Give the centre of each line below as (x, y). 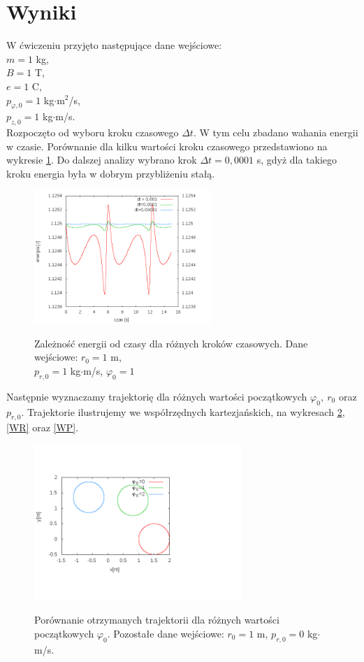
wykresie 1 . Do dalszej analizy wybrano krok (102, 160)
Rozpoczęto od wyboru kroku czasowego (93, 132)
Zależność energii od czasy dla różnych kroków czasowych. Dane (171, 343)
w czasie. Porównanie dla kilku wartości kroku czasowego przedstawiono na (167, 146)
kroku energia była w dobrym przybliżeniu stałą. (111, 173)
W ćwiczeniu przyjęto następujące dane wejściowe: (114, 45)
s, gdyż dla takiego (297, 160)
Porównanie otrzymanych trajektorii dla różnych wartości (157, 620)
